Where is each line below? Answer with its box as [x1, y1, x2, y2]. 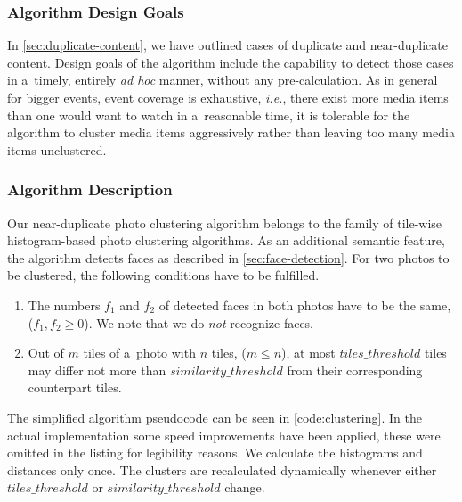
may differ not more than [28, 360, 166, 379]
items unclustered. [7, 140, 107, 159]
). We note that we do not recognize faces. [84, 313, 314, 332]
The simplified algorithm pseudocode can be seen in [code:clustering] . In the [7, 407, 422, 426]
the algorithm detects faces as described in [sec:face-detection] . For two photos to [7, 248, 450, 267]
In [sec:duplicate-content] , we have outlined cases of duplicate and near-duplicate [7, 36, 448, 54]
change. [224, 478, 265, 497]
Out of [28, 343, 64, 362]
